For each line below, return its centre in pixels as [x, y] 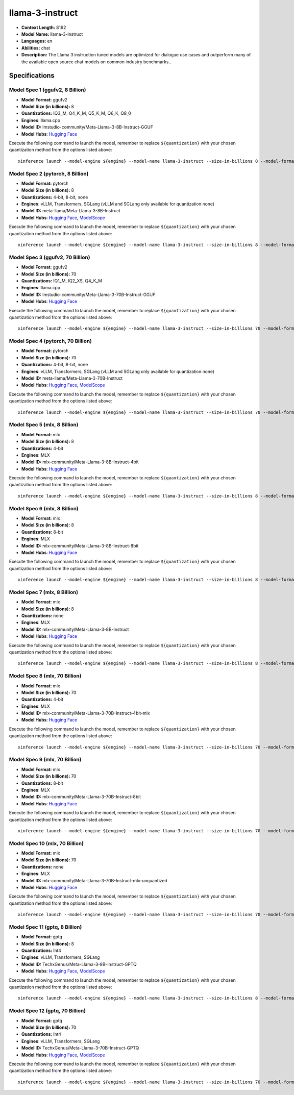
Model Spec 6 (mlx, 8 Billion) [44, 508]
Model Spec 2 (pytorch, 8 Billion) [49, 174]
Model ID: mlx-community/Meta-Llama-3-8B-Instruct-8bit [80, 546]
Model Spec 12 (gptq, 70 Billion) [47, 1011]
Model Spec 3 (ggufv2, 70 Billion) [49, 257]
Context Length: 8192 [44, 27]
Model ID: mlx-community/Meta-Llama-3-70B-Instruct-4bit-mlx [86, 713]
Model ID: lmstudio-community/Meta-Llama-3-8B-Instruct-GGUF [87, 127]
